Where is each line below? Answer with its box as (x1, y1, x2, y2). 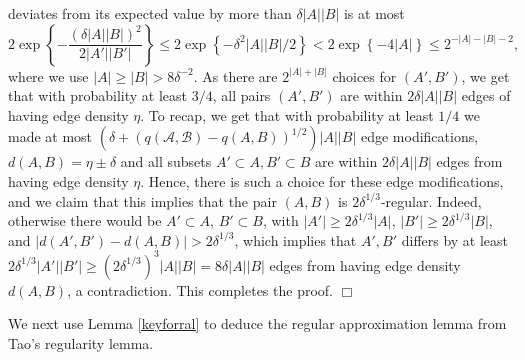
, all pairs (212, 85, 271, 106)
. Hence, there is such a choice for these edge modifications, (140, 170, 504, 191)
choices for (332, 65, 397, 86)
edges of (461, 85, 511, 106)
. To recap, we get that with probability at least (140, 104, 434, 125)
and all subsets (120, 151, 212, 172)
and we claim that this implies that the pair (8, 190, 277, 211)
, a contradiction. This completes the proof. (67, 279, 333, 300)
